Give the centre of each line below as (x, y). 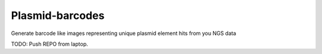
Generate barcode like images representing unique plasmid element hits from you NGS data (124, 33)
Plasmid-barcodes (58, 15)
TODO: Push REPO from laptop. (50, 44)
